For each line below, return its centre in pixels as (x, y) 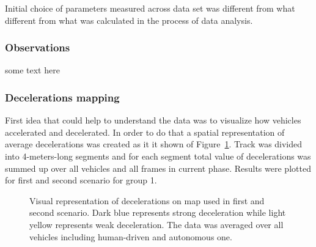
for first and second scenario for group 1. (81, 180)
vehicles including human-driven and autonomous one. (131, 236)
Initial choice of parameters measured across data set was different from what (150, 8)
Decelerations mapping (62, 97)
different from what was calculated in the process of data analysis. (129, 20)
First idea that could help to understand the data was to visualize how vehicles (153, 120)
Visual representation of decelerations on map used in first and (147, 200)
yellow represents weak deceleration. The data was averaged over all (156, 224)
